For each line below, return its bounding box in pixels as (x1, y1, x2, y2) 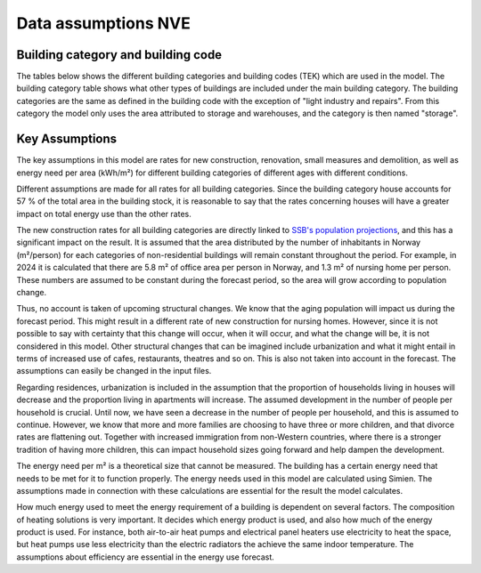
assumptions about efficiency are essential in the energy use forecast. (16, 552, 275, 562)
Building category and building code (16, 47, 223, 62)
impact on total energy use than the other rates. (16, 208, 192, 219)
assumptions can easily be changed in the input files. (16, 366, 212, 376)
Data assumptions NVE (16, 13, 192, 33)
